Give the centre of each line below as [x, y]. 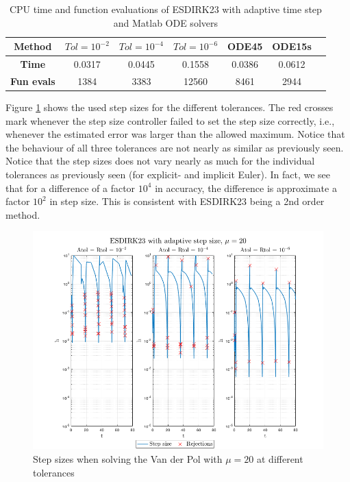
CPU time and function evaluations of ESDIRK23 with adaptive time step [165, 9]
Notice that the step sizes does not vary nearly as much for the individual [160, 161]
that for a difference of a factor [71, 188]
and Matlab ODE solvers [165, 22]
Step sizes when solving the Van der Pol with [128, 458]
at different [280, 458]
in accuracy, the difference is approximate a [246, 188]
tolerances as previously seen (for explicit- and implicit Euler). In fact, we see [168, 174]
